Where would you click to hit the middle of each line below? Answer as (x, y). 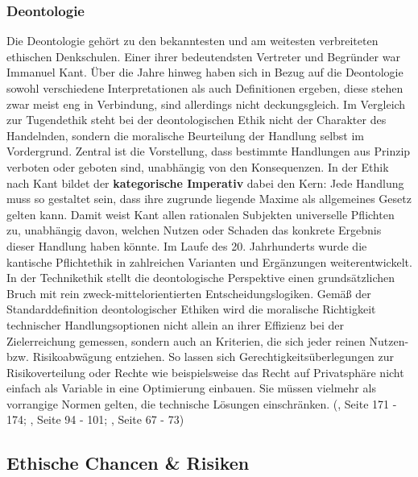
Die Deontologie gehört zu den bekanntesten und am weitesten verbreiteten (192, 41)
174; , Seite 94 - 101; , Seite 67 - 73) (95, 419)
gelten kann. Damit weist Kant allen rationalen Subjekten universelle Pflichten (201, 214)
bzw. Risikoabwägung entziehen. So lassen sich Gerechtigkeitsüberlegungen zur (201, 357)
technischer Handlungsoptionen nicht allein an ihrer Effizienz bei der (175, 324)
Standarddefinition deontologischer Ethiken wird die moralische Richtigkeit (191, 309)
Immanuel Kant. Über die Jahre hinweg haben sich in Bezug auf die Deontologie (205, 72)
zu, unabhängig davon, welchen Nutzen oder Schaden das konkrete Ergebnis (194, 230)
